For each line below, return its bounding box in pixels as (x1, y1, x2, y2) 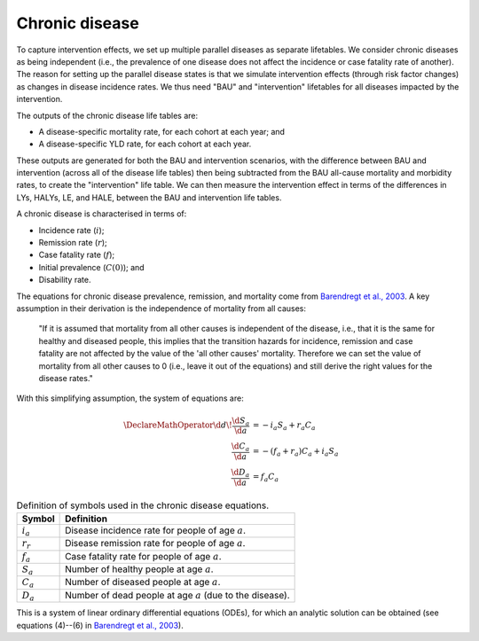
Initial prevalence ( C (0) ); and (38, 262, 145, 272)
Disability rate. (38, 275, 91, 285)
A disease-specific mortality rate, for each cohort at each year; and (38, 126, 286, 137)
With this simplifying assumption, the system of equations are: (16, 393, 244, 403)
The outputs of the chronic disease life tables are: (16, 110, 199, 121)
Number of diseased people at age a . (65, 576, 221, 589)
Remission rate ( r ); (38, 238, 108, 248)
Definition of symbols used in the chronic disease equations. (16, 499, 270, 512)
